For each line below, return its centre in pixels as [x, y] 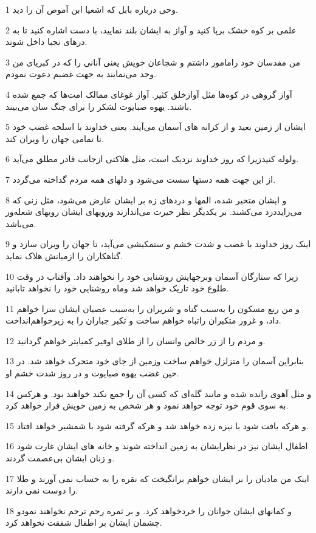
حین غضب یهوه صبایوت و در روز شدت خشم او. [92, 373]
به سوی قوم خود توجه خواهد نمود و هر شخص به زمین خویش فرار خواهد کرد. [147, 405]
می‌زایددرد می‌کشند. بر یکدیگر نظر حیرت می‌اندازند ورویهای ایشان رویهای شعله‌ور [154, 212]
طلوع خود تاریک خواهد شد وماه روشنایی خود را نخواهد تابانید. [117, 288]
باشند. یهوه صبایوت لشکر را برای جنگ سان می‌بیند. [99, 106]
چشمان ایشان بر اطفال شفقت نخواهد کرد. [84, 522]
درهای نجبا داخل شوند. [46, 42]
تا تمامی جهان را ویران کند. [55, 138]
